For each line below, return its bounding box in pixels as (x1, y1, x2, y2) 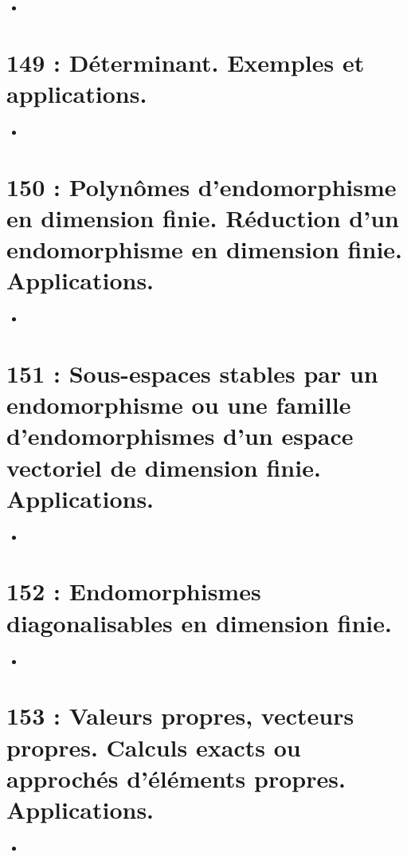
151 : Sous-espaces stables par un (6, 356, 378, 389)
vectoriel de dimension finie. (6, 450, 321, 483)
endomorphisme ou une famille (6, 388, 351, 421)
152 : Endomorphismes (6, 575, 261, 607)
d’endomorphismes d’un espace (6, 419, 354, 452)
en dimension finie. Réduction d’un (6, 201, 399, 234)
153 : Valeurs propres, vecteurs (6, 699, 354, 732)
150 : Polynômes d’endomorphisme (6, 170, 397, 202)
